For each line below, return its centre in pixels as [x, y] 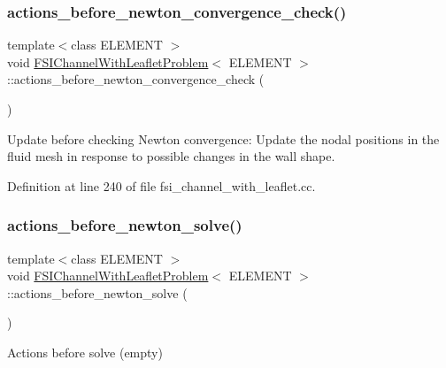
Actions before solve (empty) [85, 352]
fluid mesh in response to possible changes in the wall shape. [171, 156]
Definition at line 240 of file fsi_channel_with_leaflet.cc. [161, 185]
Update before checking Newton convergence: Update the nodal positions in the [223, 138]
